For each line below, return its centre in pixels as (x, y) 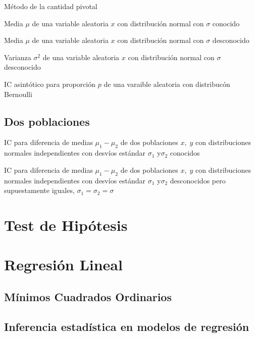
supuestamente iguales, (39, 190)
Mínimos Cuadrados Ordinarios (88, 296)
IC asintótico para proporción (50, 84)
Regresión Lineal (63, 264)
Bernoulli (18, 94)
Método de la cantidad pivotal (51, 6)
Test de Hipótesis (66, 225)
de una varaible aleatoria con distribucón (167, 84)
